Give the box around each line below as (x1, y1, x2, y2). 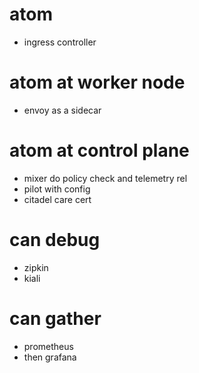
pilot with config (23, 183, 91, 195)
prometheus (23, 340, 74, 352)
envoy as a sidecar (23, 104, 102, 116)
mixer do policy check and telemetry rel (23, 172, 188, 184)
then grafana (23, 351, 77, 363)
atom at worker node (9, 71, 186, 94)
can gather (9, 307, 102, 330)
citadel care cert (23, 193, 92, 205)
